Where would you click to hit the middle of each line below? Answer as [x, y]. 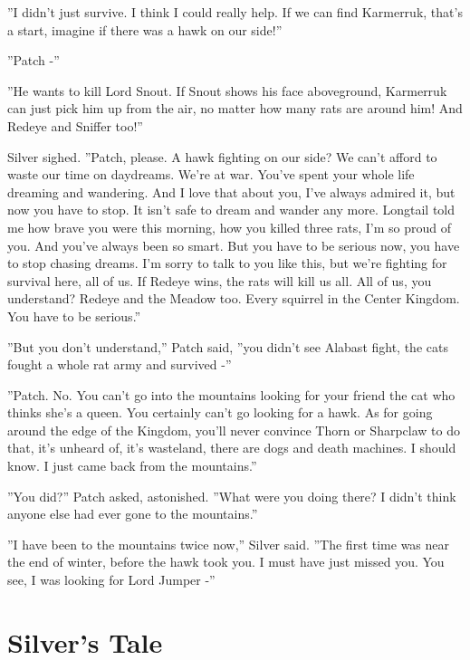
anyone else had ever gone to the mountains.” [133, 514]
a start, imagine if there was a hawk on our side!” [145, 29]
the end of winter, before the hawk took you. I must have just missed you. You [226, 562]
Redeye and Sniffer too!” [75, 125]
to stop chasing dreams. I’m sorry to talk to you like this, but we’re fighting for [227, 263]
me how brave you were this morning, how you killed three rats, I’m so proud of [230, 227]
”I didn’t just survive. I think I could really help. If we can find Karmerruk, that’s [235, 12]
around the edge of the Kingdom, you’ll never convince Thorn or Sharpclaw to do [234, 430]
